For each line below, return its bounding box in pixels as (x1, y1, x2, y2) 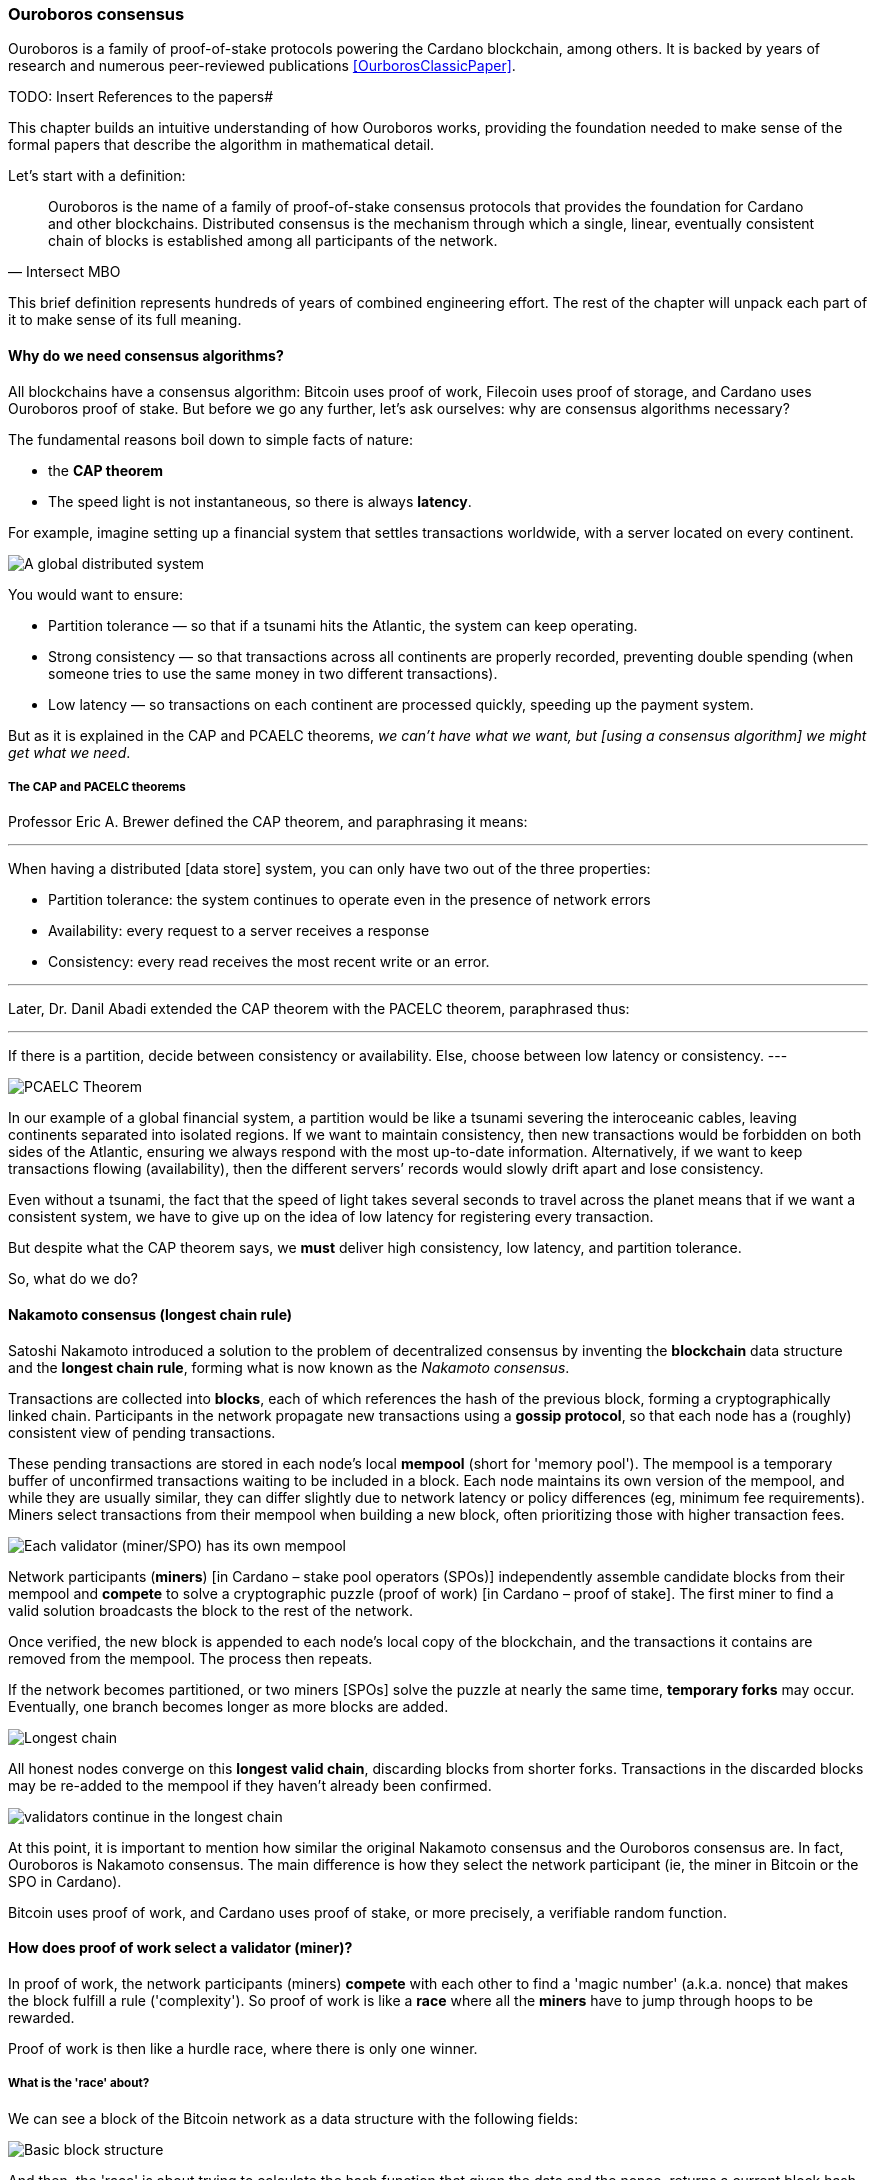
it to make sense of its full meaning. (8, 311, 242, 329)
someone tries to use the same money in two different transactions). (48, 664, 498, 682)
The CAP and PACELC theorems (8, 779, 186, 794)
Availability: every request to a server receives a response (48, 922, 430, 940)
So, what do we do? (8, 1270, 138, 1288)
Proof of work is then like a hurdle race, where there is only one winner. (8, 2039, 478, 2057)
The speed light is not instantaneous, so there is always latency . (48, 492, 472, 510)
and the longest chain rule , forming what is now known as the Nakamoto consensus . (8, 1358, 570, 1376)
